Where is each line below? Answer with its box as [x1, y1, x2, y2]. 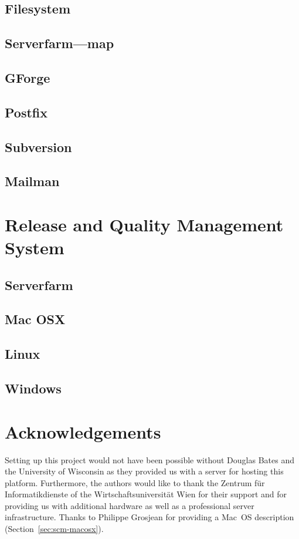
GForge [5, 68, 50, 86]
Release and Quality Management [5, 212, 284, 236]
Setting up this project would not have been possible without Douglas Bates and [5, 453, 294, 466]
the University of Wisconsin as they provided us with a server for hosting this [5, 465, 284, 477]
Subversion [5, 137, 72, 156]
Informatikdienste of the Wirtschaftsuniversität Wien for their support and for [5, 488, 287, 500]
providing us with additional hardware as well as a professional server [5, 499, 254, 511]
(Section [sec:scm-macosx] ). [5, 523, 104, 535]
